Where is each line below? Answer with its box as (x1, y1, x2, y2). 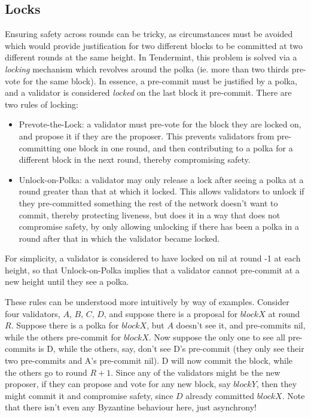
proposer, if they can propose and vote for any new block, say (5, 378, 231, 390)
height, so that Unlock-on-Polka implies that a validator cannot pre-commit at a (5, 263, 300, 276)
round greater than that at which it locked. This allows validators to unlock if (19, 185, 304, 197)
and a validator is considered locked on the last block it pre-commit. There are (5, 86, 292, 99)
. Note (282, 389, 305, 401)
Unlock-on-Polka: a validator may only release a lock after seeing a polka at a (19, 173, 304, 185)
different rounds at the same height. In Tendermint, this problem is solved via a (5, 51, 297, 63)
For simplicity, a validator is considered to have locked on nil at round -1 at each (5, 252, 301, 264)
